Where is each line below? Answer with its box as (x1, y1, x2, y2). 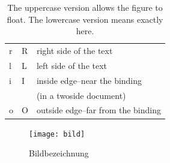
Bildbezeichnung (29, 147, 89, 159)
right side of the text (36, 44, 113, 57)
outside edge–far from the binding (36, 104, 161, 116)
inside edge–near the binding (36, 74, 142, 86)
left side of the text (36, 59, 108, 71)
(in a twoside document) (36, 89, 126, 101)
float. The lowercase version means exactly (7, 13, 163, 25)
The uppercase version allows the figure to (7, 1, 163, 13)
